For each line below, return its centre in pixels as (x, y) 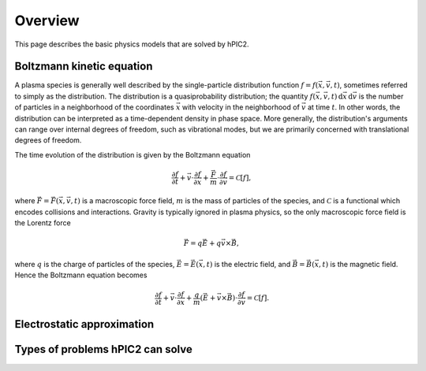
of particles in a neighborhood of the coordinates (94, 107)
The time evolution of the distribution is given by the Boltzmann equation (133, 154)
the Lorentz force (43, 223)
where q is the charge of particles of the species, (95, 264)
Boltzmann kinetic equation (84, 67)
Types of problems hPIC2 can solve (103, 349)
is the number (381, 96)
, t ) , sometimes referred (369, 85)
